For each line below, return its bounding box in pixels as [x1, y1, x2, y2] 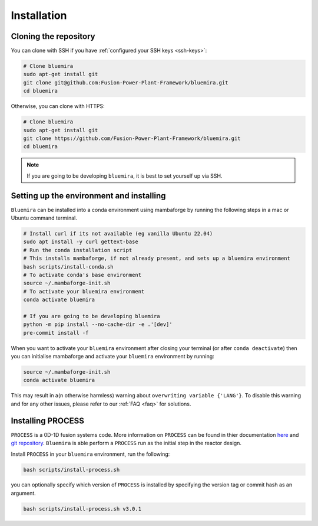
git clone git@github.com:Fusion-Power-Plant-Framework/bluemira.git [23, 79, 228, 86]
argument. [11, 489, 37, 496]
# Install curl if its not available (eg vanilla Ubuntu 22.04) [23, 230, 213, 237]
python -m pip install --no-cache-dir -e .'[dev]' [23, 321, 173, 328]
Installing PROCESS [11, 416, 85, 426]
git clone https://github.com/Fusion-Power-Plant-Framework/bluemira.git [23, 135, 241, 142]
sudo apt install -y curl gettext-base [23, 239, 138, 245]
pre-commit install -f [23, 329, 89, 336]
